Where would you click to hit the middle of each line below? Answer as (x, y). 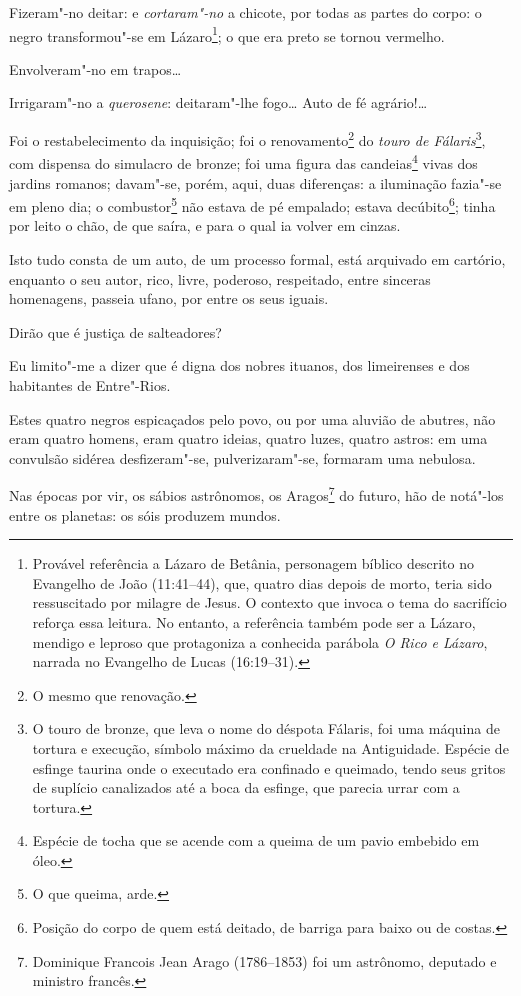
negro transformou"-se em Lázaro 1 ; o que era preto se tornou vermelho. (227, 34)
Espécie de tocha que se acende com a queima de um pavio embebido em (256, 840)
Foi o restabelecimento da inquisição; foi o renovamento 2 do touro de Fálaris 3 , (247, 138)
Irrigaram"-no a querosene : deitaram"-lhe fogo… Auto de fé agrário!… (218, 102)
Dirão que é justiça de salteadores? (115, 331)
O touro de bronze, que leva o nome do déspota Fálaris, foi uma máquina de (266, 728)
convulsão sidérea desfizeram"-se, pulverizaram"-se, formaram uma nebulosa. (242, 457)
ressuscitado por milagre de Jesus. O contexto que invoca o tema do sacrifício (269, 602)
